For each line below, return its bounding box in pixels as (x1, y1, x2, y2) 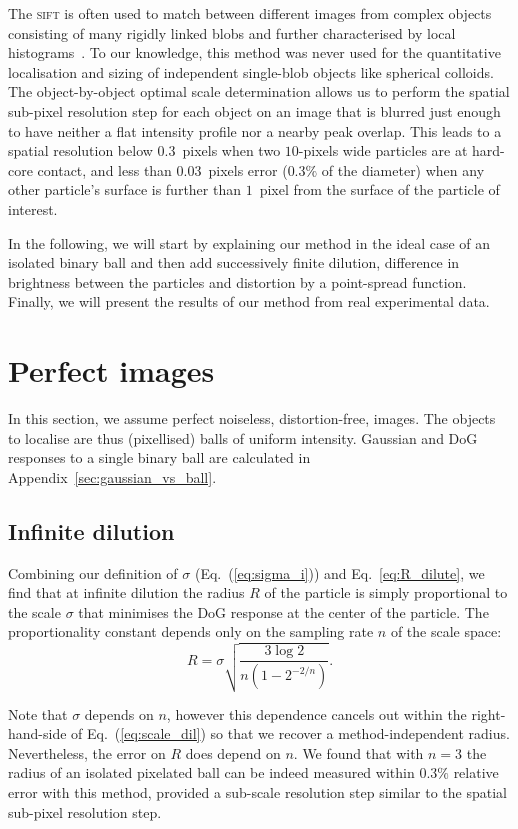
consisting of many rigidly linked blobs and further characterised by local (8, 22, 456, 43)
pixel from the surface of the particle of (259, 179, 500, 200)
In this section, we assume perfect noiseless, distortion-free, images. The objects (8, 408, 496, 429)
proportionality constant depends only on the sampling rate (8, 621, 374, 642)
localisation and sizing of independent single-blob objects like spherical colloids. (8, 61, 494, 82)
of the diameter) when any (321, 159, 485, 180)
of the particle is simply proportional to (264, 582, 508, 603)
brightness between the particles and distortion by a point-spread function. (8, 271, 467, 292)
